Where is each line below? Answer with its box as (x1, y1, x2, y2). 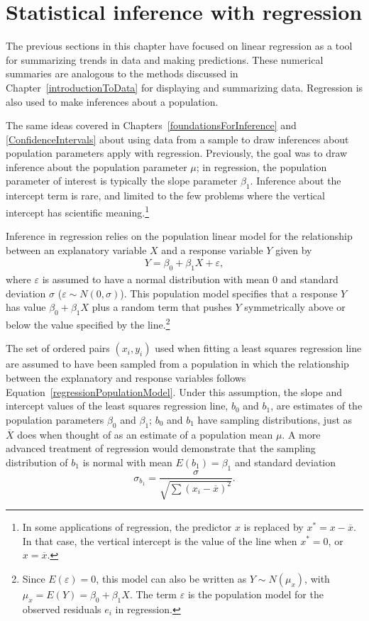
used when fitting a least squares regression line (155, 341, 362, 356)
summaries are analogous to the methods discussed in (6, 66, 238, 81)
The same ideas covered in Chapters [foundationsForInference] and (6, 118, 297, 133)
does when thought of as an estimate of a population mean (17, 427, 273, 441)
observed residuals (22, 601, 101, 616)
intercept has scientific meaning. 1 (6, 202, 150, 219)
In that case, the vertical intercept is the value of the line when (22, 533, 297, 548)
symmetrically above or (244, 299, 346, 314)
